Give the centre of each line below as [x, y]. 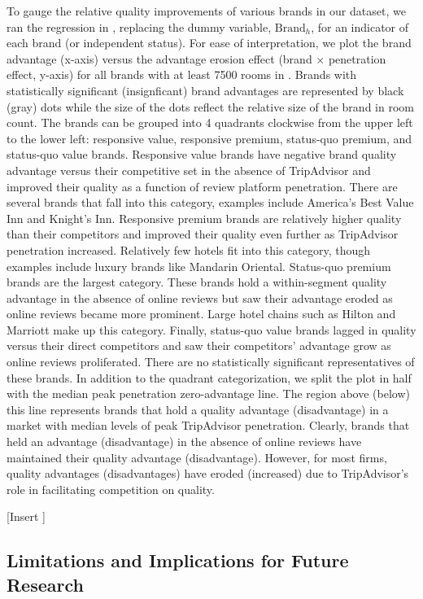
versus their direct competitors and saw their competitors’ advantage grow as [199, 345]
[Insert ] [26, 516]
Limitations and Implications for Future [178, 560]
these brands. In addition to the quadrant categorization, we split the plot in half [209, 377]
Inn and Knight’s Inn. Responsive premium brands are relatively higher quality [204, 218]
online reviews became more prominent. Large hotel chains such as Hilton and [201, 314]
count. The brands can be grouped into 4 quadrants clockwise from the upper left [210, 122]
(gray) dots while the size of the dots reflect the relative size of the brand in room [210, 106]
